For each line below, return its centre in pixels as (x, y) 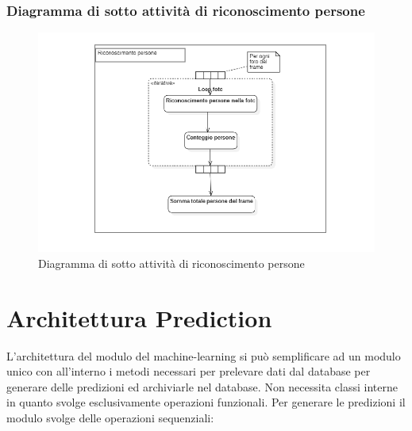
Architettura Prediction (139, 317)
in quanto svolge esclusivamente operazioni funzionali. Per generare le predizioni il (206, 402)
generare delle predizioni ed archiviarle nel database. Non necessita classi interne (202, 386)
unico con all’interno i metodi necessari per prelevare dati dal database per (189, 371)
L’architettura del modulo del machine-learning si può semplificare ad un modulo (204, 355)
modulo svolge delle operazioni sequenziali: (110, 417)
